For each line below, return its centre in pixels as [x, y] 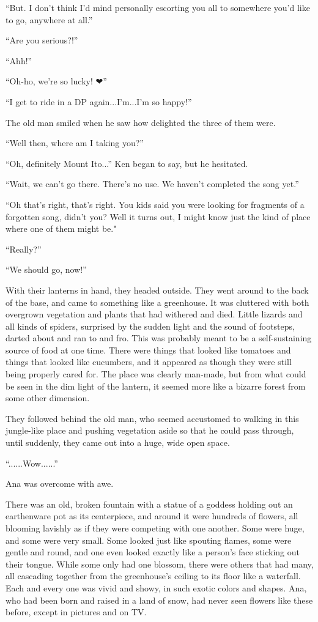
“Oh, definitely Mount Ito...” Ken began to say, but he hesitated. [127, 163]
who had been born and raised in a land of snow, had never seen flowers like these [159, 600]
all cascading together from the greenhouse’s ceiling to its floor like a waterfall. [153, 576]
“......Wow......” [32, 463]
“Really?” [24, 249]
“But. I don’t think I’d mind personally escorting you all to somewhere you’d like [158, 7]
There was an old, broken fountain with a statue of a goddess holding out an [149, 504]
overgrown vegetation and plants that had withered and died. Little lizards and [154, 314]
